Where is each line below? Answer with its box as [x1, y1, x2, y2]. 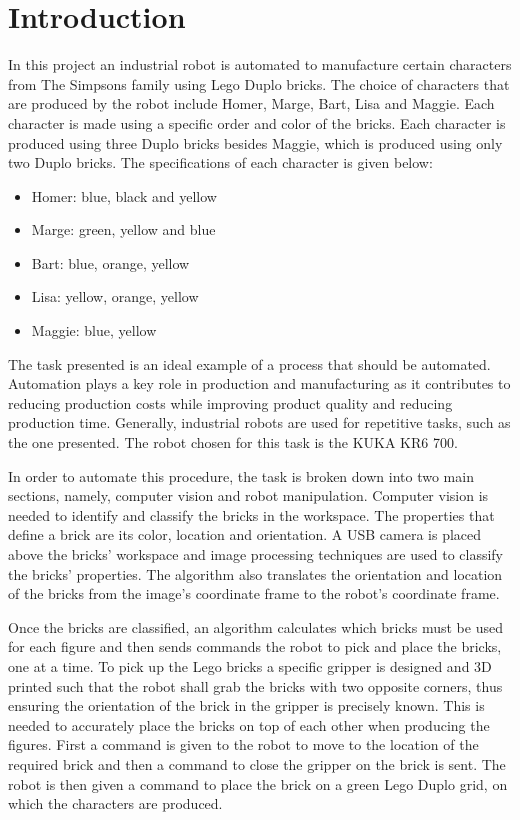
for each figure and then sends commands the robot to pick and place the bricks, [8, 636, 502, 657]
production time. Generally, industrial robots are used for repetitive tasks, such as [8, 412, 511, 433]
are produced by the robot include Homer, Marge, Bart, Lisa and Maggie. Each [8, 93, 495, 114]
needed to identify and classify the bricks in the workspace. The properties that [8, 504, 495, 525]
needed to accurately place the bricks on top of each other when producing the [8, 714, 490, 735]
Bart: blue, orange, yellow [31, 252, 190, 273]
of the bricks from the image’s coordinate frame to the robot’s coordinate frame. [8, 583, 500, 604]
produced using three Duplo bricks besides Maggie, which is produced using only [8, 132, 503, 153]
